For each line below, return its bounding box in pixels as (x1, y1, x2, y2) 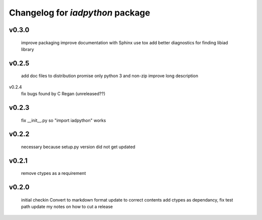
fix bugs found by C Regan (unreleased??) (21, 91, 105, 97)
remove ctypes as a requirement (21, 170, 86, 176)
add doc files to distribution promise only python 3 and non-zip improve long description (21, 73, 198, 79)
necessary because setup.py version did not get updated (21, 144, 135, 150)
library (21, 46, 34, 52)
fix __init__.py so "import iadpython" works (21, 117, 106, 123)
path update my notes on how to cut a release (21, 204, 113, 210)
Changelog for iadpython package (9, 7, 150, 18)
